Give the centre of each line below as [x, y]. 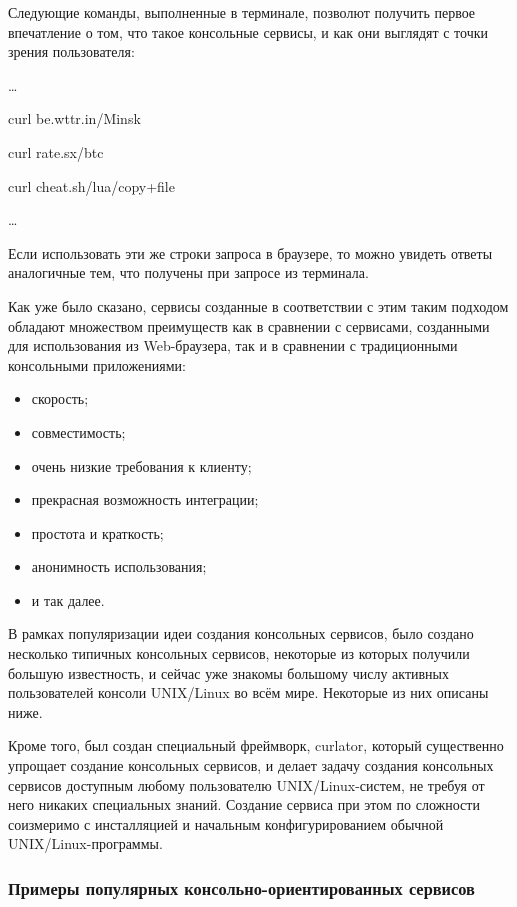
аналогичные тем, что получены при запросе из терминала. [188, 272]
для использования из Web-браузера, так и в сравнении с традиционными [233, 345]
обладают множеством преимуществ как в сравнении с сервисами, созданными [249, 325]
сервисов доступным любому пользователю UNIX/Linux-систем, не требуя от [246, 784]
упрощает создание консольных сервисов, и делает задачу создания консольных [251, 765]
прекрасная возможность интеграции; [145, 499]
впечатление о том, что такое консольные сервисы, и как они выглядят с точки [248, 31]
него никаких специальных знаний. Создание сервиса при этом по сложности [244, 804]
